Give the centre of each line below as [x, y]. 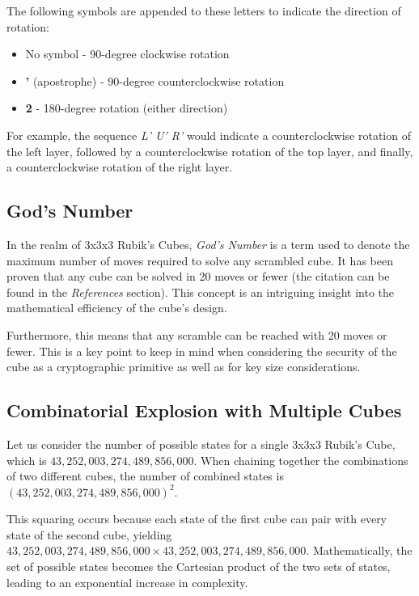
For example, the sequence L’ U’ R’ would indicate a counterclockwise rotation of [209, 135]
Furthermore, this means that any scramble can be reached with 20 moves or [197, 334]
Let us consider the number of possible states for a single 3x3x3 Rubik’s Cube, [201, 444]
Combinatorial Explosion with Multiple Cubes [204, 410]
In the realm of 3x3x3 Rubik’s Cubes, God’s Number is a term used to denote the [208, 244]
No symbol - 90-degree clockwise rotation [127, 54]
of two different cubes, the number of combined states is [145, 476]
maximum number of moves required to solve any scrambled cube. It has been [200, 260]
